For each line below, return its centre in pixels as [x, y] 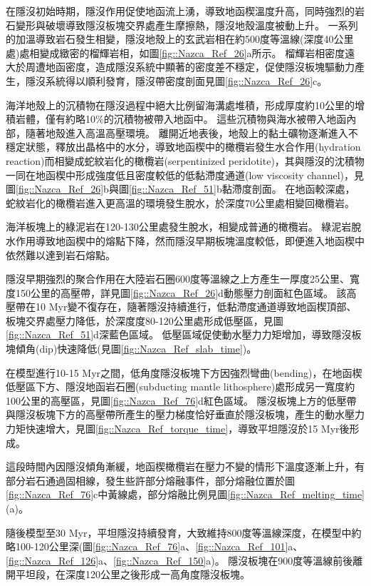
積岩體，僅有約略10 [51, 119]
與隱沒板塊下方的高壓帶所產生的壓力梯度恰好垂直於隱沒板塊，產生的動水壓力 [185, 414]
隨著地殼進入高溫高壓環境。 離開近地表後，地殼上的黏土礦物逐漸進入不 [192, 132]
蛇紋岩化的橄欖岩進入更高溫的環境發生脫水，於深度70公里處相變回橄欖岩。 [180, 202]
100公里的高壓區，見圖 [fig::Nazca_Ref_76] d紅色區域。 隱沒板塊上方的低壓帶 [181, 400]
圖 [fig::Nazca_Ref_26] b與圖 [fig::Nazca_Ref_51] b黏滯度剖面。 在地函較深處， [181, 189]
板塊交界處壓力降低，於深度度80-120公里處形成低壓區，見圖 [145, 320]
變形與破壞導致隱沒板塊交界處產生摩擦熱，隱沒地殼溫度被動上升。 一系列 [187, 25]
